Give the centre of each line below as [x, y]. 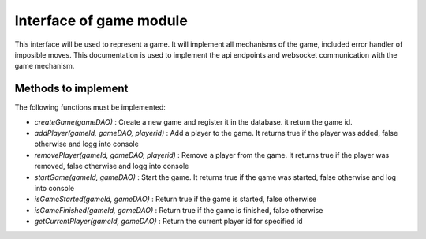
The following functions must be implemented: [90, 107]
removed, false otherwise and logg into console [112, 166]
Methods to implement [71, 89]
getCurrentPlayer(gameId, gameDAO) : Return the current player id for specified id [168, 222]
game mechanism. [45, 66]
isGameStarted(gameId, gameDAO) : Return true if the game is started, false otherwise [176, 199]
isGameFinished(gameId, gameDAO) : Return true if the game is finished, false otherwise [179, 210]
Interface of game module [101, 21]
